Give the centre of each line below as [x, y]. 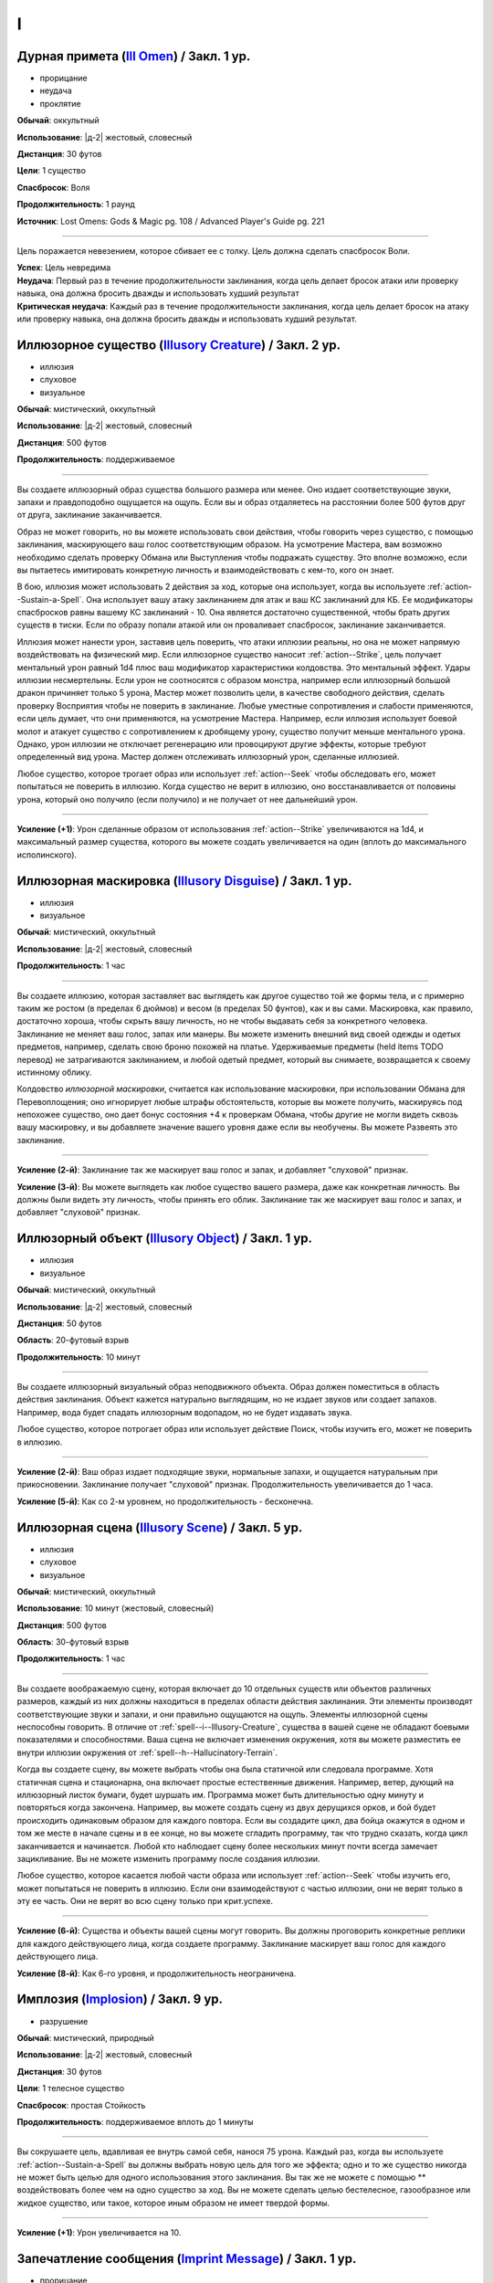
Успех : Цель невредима [64, 268]
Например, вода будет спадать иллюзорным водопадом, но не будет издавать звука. [184, 1412]
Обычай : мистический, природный [85, 2037]
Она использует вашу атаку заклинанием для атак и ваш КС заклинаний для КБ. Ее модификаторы [279, 599]
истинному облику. [54, 1072]
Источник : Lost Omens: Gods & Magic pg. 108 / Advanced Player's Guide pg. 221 [171, 221]
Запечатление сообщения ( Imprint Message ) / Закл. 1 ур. [187, 2259]
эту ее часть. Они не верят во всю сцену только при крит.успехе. [145, 1901]
